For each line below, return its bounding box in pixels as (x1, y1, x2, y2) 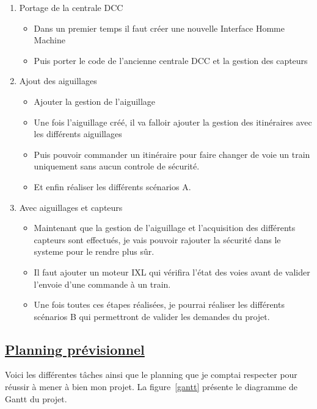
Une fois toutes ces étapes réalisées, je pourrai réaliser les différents (34, 298, 285, 311)
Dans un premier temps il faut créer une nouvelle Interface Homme (34, 21, 285, 34)
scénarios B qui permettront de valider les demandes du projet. (34, 310, 270, 322)
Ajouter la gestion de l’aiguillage (34, 94, 156, 107)
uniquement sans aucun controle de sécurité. (34, 160, 200, 172)
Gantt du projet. (5, 392, 67, 405)
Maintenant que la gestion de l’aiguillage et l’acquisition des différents (34, 221, 296, 234)
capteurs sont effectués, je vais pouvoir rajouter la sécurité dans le (34, 233, 281, 246)
